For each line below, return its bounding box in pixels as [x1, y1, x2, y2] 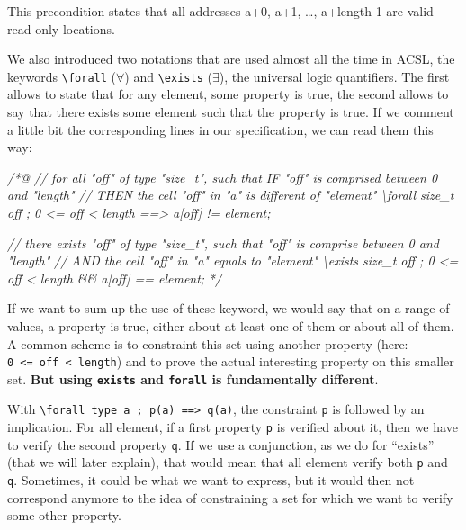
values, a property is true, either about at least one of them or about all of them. [7, 316, 454, 335]
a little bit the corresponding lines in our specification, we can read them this [7, 120, 434, 139]
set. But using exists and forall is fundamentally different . [7, 369, 379, 388]
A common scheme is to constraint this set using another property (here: [7, 334, 408, 353]
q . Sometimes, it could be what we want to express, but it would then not [7, 471, 415, 490]
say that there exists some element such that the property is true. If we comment [7, 103, 454, 121]
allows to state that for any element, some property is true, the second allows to [7, 85, 449, 103]
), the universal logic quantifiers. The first [219, 67, 450, 85]
